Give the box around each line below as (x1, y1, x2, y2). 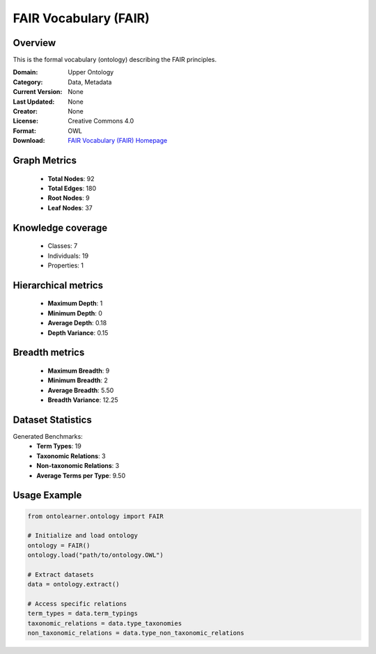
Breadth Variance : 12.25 (47, 396, 118, 404)
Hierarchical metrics (13, 279, 104, 291)
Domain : (13, 68, 38, 77)
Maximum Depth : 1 (47, 299, 103, 308)
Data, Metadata (68, 77, 112, 86)
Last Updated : (13, 98, 55, 106)
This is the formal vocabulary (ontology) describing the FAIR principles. (13, 56, 217, 64)
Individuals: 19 (47, 251, 89, 260)
